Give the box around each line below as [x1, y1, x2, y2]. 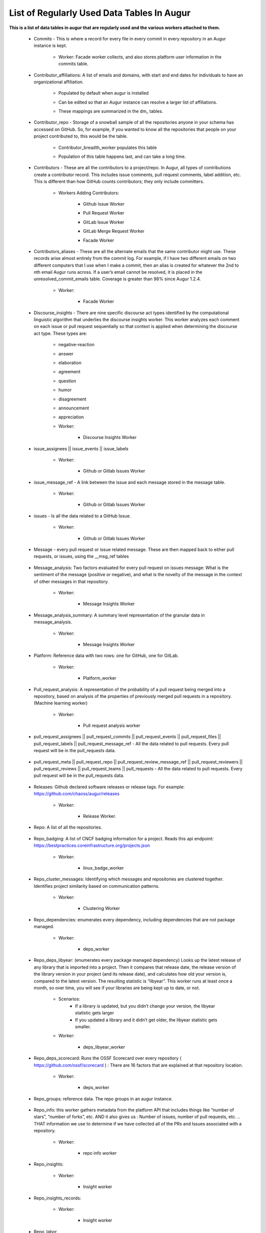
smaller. [75, 1023, 91, 1029]
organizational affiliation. [33, 79, 84, 85]
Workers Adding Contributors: [58, 190, 119, 196]
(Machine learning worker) [33, 700, 88, 706]
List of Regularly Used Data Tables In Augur [9, 7, 191, 18]
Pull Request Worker [83, 210, 125, 216]
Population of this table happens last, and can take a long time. [58, 153, 186, 160]
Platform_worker [83, 675, 117, 681]
